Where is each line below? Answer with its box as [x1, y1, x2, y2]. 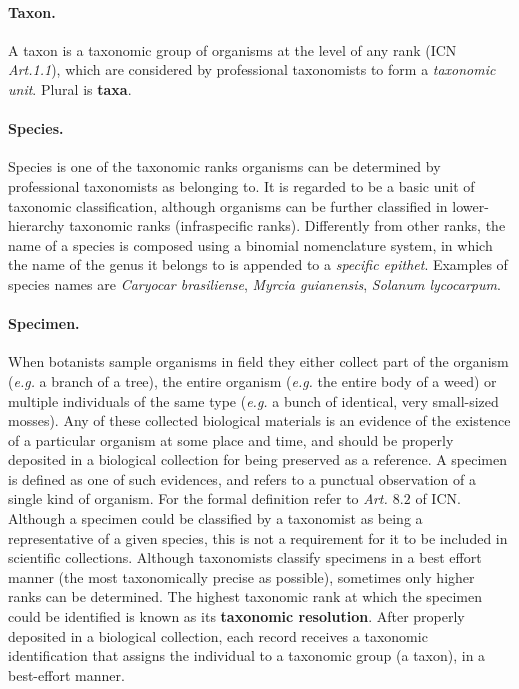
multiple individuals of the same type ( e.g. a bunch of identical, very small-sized [8, 390, 499, 411]
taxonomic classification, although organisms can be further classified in [8, 195, 448, 216]
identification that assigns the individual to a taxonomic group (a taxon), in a [8, 645, 486, 666]
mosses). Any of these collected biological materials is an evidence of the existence [8, 410, 511, 431]
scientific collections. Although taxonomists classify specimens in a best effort [8, 547, 482, 568]
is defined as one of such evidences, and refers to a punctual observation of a [8, 468, 477, 489]
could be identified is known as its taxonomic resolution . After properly [8, 606, 465, 627]
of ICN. [415, 488, 461, 509]
